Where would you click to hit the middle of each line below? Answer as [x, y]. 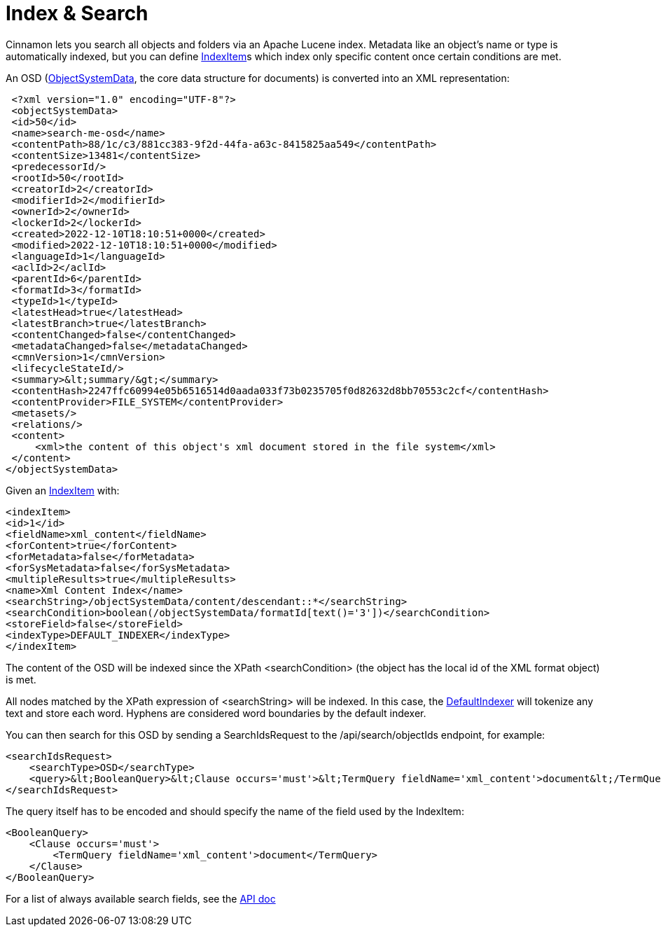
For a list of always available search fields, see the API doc [141, 898]
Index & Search [77, 13]
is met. [21, 679]
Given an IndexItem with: [63, 490]
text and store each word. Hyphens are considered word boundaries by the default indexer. [216, 713]
